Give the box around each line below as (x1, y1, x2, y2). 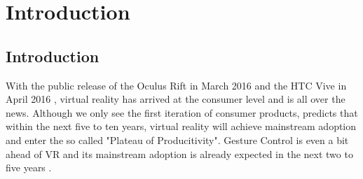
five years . (6, 160, 52, 175)
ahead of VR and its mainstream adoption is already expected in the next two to (6, 146, 353, 161)
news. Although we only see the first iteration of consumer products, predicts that (6, 105, 358, 120)
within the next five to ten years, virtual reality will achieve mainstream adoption (6, 119, 357, 134)
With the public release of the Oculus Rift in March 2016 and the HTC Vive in (6, 78, 347, 92)
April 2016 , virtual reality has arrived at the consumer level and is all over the (6, 92, 345, 106)
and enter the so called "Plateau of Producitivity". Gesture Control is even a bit (6, 132, 349, 147)
